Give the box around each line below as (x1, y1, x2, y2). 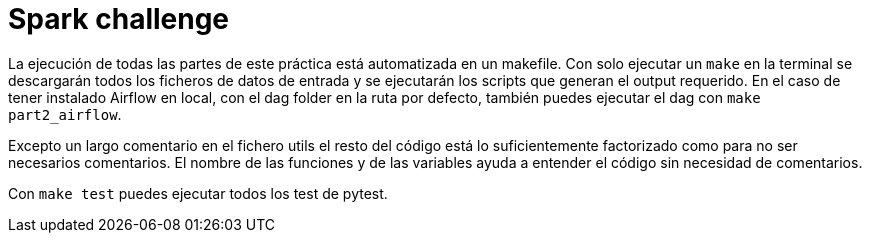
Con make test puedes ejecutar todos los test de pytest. (8, 184, 388, 202)
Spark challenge (8, 2, 230, 36)
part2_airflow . (8, 105, 122, 123)
